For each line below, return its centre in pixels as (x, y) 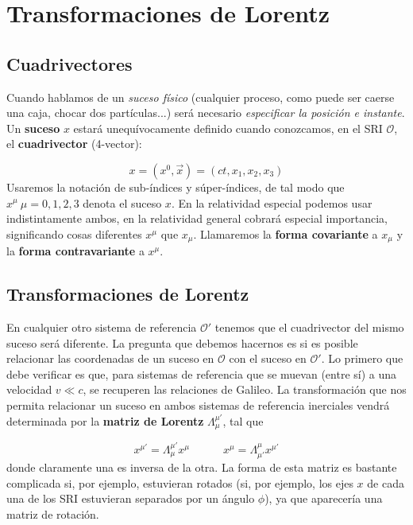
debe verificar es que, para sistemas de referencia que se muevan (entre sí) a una (202, 373)
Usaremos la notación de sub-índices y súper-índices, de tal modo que (176, 187)
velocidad (29, 389)
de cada (386, 482)
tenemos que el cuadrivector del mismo (309, 327)
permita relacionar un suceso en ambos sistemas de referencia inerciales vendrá (198, 404)
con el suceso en (268, 358)
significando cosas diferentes (74, 233)
